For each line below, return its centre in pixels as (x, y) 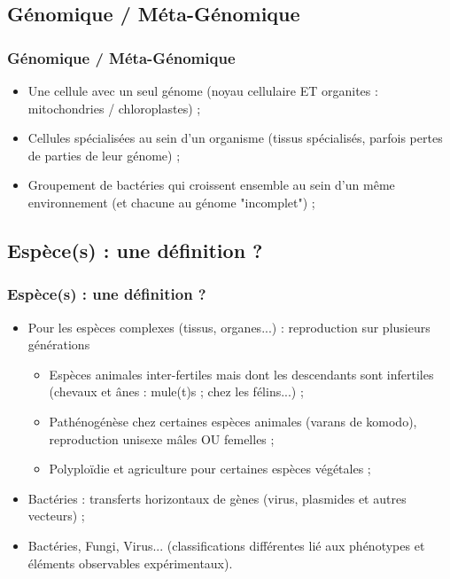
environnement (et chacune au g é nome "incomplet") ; (171, 202)
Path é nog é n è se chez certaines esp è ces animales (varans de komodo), (233, 421)
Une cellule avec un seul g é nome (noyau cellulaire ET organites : (203, 90)
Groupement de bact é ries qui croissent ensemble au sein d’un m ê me (211, 185)
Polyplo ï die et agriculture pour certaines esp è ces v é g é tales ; (210, 469)
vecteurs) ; (56, 516)
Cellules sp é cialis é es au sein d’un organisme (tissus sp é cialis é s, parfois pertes (235, 138)
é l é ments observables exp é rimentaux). (130, 563)
